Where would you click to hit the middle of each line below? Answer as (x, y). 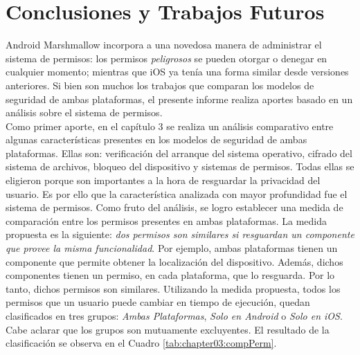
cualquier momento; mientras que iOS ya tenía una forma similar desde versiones (177, 72)
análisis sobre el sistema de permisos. (84, 112)
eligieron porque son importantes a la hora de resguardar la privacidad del (163, 180)
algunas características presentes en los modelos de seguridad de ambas (156, 139)
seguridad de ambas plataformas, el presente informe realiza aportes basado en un (179, 99)
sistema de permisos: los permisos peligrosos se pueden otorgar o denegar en (166, 58)
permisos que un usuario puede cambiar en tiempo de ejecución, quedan (158, 302)
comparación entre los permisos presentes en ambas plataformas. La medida (166, 220)
